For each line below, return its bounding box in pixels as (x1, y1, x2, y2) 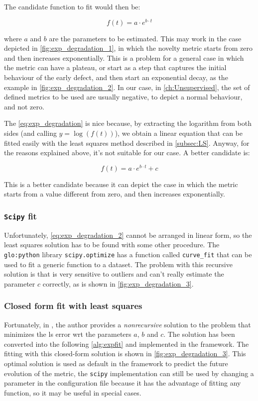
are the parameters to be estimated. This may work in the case (49, 33, 242, 43)
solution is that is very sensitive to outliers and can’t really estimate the (4, 269, 224, 279)
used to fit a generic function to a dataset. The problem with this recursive (4, 259, 233, 269)
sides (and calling (4, 128, 57, 138)
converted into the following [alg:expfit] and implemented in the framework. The (4, 338, 249, 349)
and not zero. (4, 101, 44, 111)
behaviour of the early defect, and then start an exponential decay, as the (4, 72, 228, 83)
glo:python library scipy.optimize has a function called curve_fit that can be (4, 249, 252, 260)
